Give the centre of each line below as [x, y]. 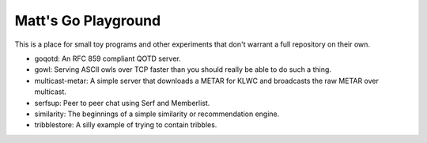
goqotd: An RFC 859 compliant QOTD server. [108, 58]
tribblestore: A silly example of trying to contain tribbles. [126, 125]
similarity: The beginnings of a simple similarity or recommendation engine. [157, 114]
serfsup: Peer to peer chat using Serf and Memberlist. [122, 103]
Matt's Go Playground [88, 21]
